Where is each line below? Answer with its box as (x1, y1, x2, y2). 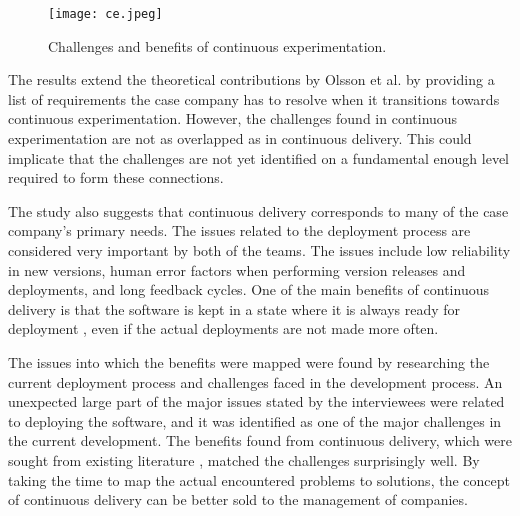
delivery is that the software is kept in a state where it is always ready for (8, 298, 461, 319)
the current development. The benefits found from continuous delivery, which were (8, 430, 512, 451)
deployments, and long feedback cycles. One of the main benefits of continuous (8, 279, 489, 300)
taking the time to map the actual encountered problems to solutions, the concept (8, 469, 510, 490)
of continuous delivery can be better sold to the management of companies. (8, 489, 468, 510)
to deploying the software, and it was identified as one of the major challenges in (8, 410, 502, 431)
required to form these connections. (8, 167, 224, 188)
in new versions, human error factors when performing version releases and (8, 259, 466, 280)
